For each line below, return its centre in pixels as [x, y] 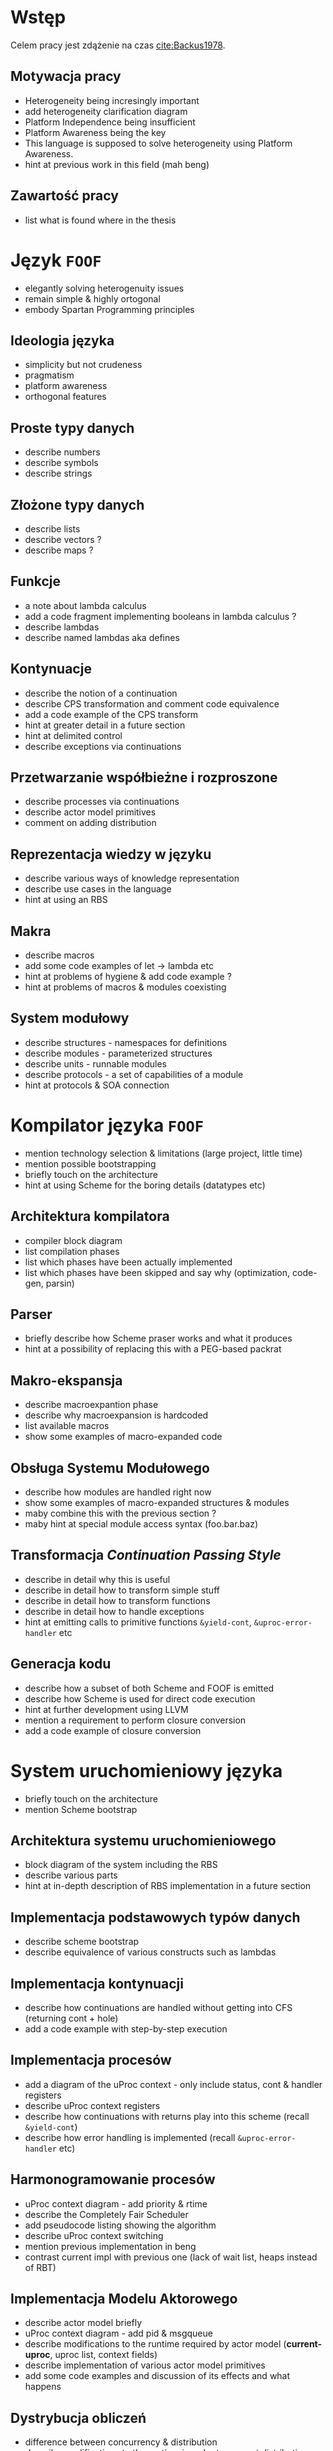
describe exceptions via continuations [103, 746]
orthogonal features [65, 397]
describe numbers [62, 452]
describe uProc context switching [94, 2235]
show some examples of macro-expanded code [123, 1437]
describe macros [59, 955]
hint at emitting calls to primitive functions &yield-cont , [138, 1622]
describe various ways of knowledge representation [132, 878]
